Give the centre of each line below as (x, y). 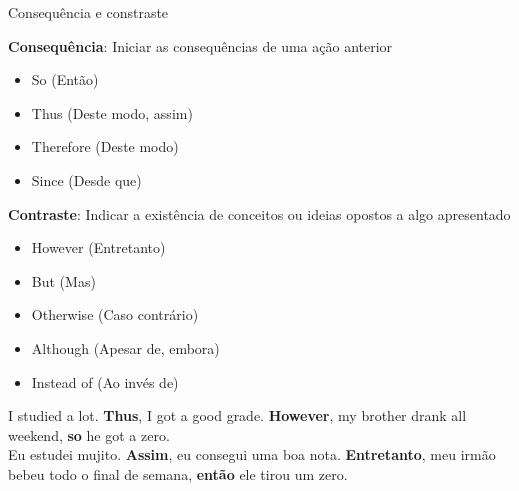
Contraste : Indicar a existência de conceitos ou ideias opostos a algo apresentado (259, 213)
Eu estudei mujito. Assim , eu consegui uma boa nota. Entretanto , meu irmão (252, 454)
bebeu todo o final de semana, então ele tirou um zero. (178, 473)
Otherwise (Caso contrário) (115, 314)
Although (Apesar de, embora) (125, 347)
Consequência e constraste (88, 12)
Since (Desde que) (86, 179)
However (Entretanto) (98, 247)
